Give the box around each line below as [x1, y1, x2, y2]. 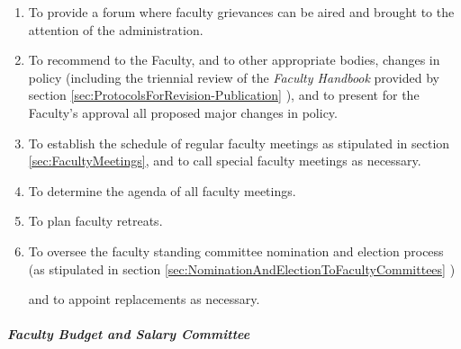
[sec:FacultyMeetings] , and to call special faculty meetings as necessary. [28, 151, 421, 170]
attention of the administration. [28, 20, 203, 39]
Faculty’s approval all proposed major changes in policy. [28, 103, 338, 121]
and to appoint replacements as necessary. [28, 290, 260, 309]
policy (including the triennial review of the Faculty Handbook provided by [28, 67, 439, 86]
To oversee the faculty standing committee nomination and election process [28, 241, 444, 260]
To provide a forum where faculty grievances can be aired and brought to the [28, 3, 455, 21]
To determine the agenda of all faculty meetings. [28, 181, 296, 200]
